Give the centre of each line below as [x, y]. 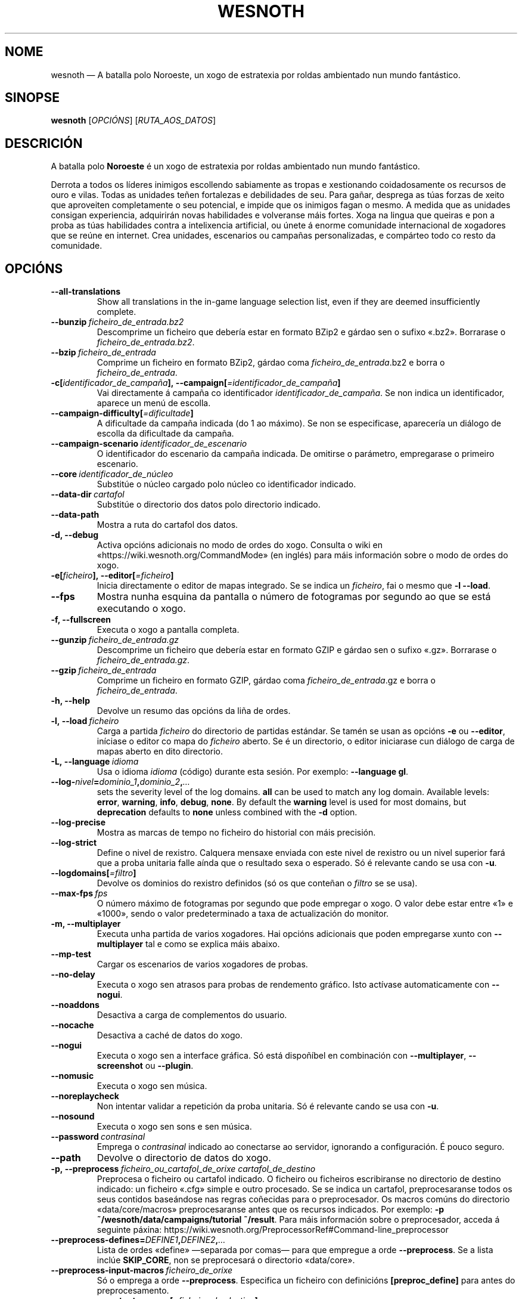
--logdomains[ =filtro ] [94, 873]
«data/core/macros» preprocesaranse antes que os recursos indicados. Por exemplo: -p [271, 1210]
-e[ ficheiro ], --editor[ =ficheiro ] [112, 576]
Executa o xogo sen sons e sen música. [174, 1127]
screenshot [120, 1066]
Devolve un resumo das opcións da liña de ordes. [194, 711]
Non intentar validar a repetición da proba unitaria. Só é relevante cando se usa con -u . [268, 1106]
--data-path [75, 515]
